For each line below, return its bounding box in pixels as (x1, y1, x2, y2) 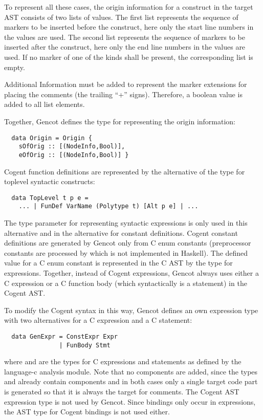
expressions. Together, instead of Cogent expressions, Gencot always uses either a (4, 267, 259, 278)
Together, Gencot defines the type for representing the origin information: (4, 116, 236, 126)
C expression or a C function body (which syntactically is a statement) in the (4, 277, 247, 288)
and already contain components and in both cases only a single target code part (4, 376, 258, 387)
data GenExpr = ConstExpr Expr (11, 333, 118, 340)
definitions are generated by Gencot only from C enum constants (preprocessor (4, 237, 251, 248)
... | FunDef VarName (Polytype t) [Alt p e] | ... (18, 203, 199, 210)
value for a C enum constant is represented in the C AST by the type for (4, 257, 233, 268)
